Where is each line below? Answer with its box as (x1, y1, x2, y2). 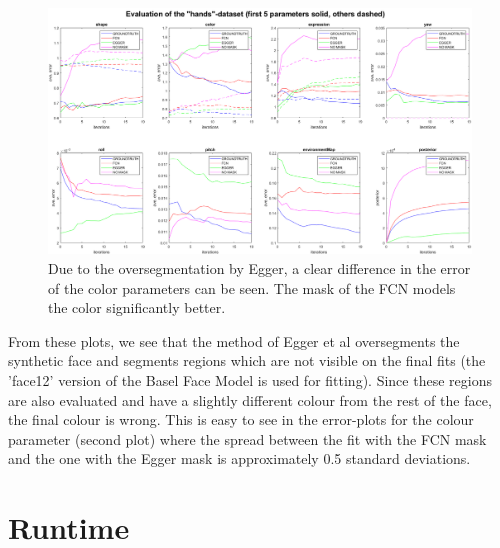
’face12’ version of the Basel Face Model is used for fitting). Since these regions (8, 369, 492, 390)
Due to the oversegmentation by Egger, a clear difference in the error (48, 257, 471, 278)
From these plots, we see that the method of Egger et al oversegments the (8, 330, 460, 351)
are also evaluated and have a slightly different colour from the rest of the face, (8, 389, 492, 410)
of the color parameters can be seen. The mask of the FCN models (48, 277, 456, 298)
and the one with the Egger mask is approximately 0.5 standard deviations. (8, 448, 471, 469)
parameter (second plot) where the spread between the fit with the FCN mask (8, 428, 487, 449)
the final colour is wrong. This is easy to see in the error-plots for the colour (8, 409, 474, 430)
